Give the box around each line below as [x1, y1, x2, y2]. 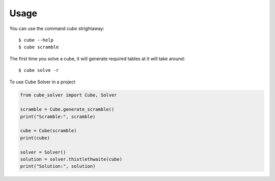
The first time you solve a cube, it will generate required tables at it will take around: [9, 55, 185, 62]
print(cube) [20, 135, 50, 141]
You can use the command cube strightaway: [9, 25, 104, 32]
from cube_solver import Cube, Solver [20, 92, 117, 98]
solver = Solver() [20, 149, 66, 155]
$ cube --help [18, 37, 53, 43]
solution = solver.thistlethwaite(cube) [20, 157, 122, 162]
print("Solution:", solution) [20, 163, 96, 169]
